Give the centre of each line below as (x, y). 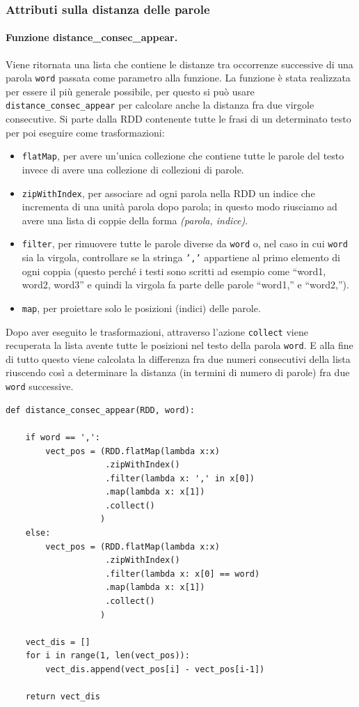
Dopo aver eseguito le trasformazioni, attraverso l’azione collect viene (157, 331)
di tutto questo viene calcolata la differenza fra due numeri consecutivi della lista (178, 358)
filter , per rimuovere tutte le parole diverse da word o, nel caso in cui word (185, 243)
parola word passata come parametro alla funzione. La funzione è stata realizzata (178, 78)
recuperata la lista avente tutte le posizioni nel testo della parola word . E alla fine (179, 345)
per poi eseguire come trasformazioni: (85, 132)
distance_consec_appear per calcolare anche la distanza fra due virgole (160, 105)
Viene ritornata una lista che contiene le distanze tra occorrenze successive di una (179, 64)
